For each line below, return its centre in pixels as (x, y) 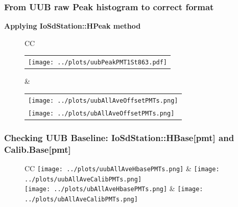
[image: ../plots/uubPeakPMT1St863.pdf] (98, 63)
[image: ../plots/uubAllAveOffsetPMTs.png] (103, 100)
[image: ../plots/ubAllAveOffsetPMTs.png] (101, 113)
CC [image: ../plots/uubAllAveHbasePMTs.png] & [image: (122, 168)
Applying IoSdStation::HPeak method (73, 26)
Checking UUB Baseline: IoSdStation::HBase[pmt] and (119, 137)
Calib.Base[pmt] (38, 149)
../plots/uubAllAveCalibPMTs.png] (83, 179)
